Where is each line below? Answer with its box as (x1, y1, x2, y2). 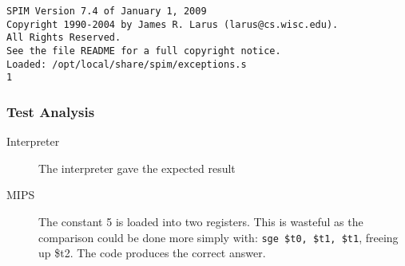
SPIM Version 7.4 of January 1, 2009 (6, 6, 207, 17)
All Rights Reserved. (6, 32, 121, 44)
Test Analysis (6, 101, 95, 121)
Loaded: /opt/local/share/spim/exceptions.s (6, 58, 247, 70)
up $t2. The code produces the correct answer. (38, 244, 266, 261)
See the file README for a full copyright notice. (6, 45, 281, 57)
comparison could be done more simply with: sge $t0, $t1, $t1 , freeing (38, 229, 399, 245)
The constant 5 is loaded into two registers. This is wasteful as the (38, 213, 363, 229)
